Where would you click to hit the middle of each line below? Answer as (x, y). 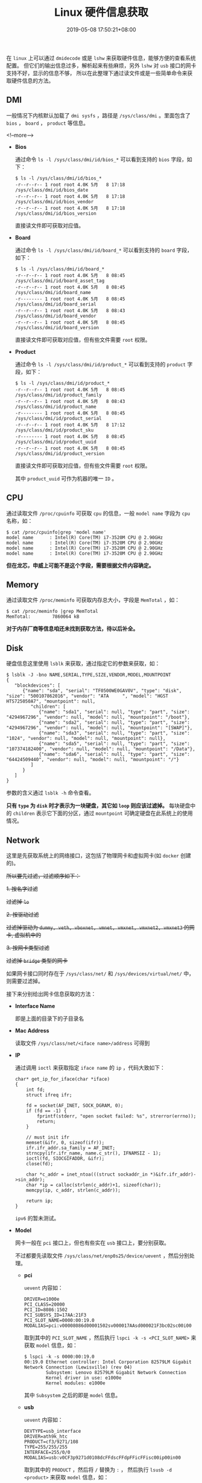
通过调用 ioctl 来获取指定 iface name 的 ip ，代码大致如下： (90, 1068)
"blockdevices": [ (37, 686)
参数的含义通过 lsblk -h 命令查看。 (50, 793)
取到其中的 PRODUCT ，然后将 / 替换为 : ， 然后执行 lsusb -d (98, 1470)
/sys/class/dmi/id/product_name (55, 407)
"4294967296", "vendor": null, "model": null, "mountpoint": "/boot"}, (98, 718)
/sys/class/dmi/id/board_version (57, 327)
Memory (23, 584)
